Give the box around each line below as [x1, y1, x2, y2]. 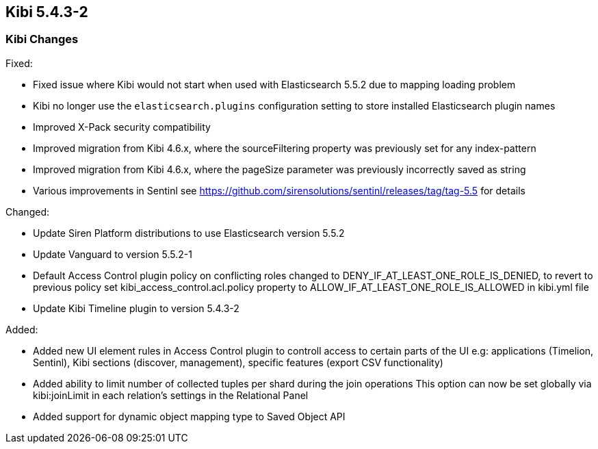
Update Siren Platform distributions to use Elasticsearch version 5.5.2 [33, 227, 345, 239]
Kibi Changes [5, 32, 79, 47]
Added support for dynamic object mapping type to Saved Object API [33, 410, 346, 422]
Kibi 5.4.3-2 [5, 3, 88, 21]
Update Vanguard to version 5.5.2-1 [33, 248, 192, 260]
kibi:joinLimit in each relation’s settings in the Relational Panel [33, 389, 309, 401]
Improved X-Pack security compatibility [33, 120, 211, 133]
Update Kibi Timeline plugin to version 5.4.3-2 [33, 302, 239, 314]
